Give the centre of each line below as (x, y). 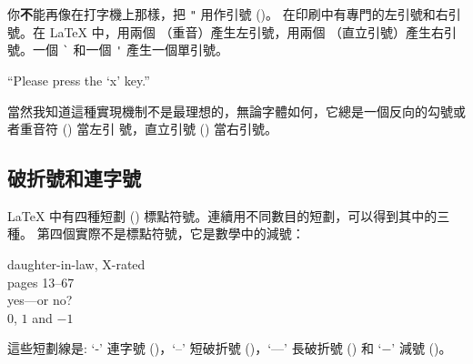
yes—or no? (40, 300)
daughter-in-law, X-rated (76, 264)
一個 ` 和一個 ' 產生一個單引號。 (131, 50)
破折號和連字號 (74, 178)
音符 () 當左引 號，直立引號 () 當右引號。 (155, 129)
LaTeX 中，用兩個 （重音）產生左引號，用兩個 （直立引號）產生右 (247, 31)
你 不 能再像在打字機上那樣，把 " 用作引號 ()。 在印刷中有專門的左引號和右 (228, 14)
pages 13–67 (41, 282)
